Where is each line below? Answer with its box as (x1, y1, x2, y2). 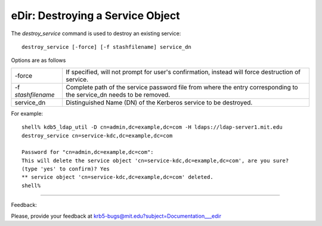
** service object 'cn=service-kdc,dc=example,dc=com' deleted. (21, 174, 214, 181)
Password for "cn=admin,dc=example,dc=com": (21, 149, 154, 156)
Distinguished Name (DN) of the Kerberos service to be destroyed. (66, 98, 253, 107)
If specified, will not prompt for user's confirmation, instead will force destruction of (66, 67, 301, 76)
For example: (11, 110, 44, 117)
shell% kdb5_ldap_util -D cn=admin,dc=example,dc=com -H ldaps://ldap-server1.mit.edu (21, 124, 283, 131)
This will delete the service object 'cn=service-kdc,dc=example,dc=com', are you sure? (21, 157, 289, 164)
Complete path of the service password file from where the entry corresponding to (66, 83, 298, 91)
